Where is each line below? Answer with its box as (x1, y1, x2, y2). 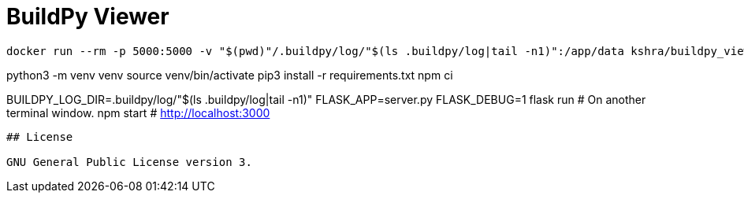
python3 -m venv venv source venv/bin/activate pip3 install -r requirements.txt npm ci (6, 68, 453, 82)
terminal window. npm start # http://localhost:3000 (6, 105, 270, 120)
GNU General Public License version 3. (6, 155, 252, 168)
